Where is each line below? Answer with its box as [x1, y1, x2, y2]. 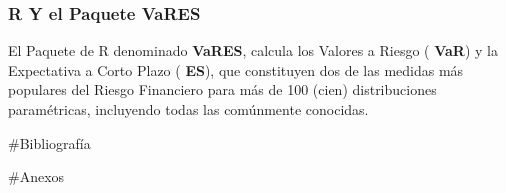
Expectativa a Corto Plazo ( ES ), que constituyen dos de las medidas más [8, 59, 464, 80]
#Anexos [8, 166, 65, 187]
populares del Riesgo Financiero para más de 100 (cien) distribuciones [8, 79, 437, 100]
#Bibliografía [8, 132, 91, 153]
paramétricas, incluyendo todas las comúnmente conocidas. [8, 99, 369, 119]
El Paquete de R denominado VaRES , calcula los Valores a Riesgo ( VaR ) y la [8, 40, 498, 61]
